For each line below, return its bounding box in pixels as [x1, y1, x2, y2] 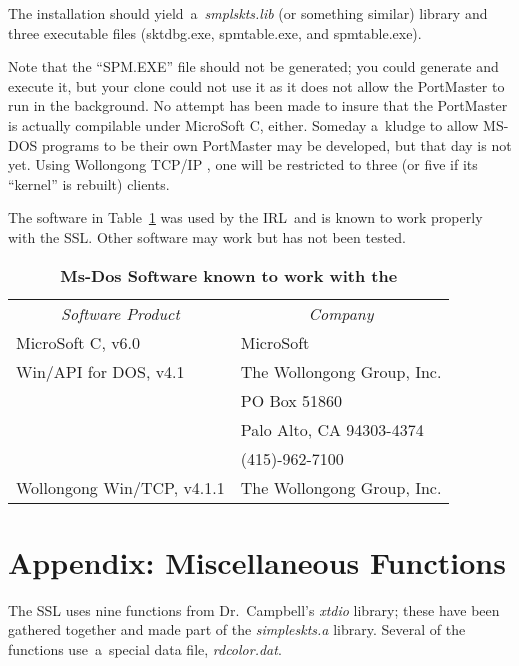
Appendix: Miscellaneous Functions [8, 541, 506, 582]
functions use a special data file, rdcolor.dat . [8, 638, 282, 659]
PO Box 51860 [240, 388, 343, 412]
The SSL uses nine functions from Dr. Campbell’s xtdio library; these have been [8, 599, 500, 620]
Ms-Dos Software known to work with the [60, 263, 398, 287]
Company [308, 301, 374, 325]
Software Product [60, 301, 180, 325]
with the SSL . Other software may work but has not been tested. [8, 226, 406, 247]
